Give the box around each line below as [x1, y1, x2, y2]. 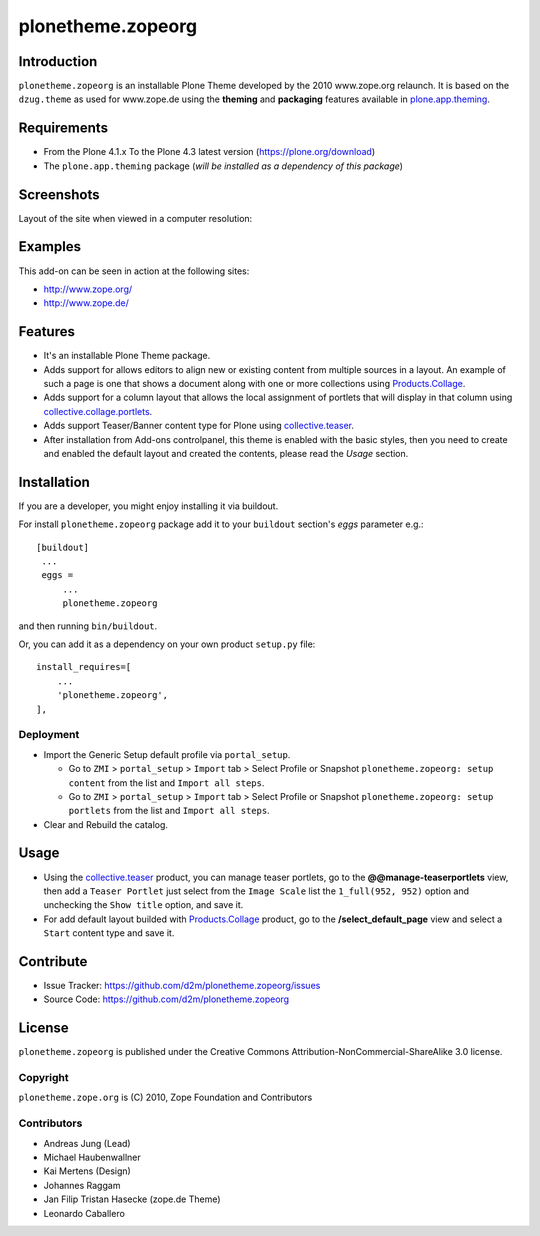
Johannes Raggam [43, 1179, 121, 1191]
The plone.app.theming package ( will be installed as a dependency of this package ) [43, 160, 404, 172]
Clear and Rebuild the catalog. [43, 818, 169, 830]
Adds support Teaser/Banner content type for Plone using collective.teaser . [43, 420, 355, 432]
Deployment [18, 728, 80, 742]
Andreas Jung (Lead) [43, 1137, 131, 1149]
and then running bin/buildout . [18, 620, 158, 632]
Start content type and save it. [43, 927, 175, 939]
